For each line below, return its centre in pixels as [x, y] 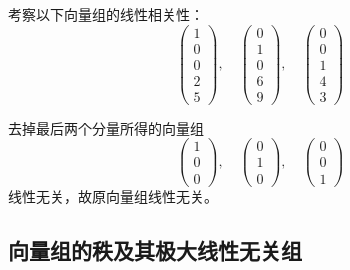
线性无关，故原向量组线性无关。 [113, 195]
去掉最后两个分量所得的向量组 [106, 127]
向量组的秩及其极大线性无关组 [155, 249]
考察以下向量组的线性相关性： [106, 14]
